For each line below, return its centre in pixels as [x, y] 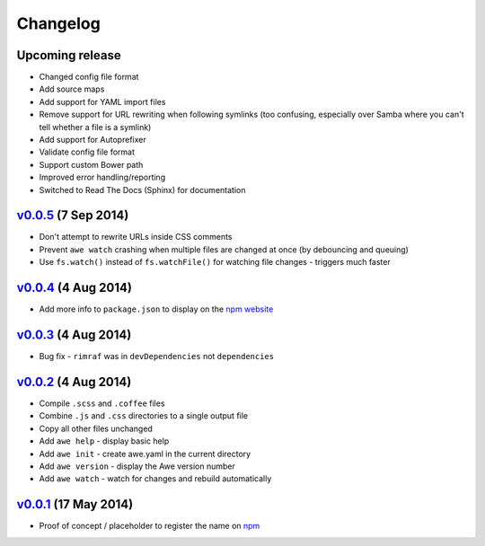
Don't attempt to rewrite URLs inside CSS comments [136, 237]
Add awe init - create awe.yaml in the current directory [145, 454]
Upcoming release [69, 55]
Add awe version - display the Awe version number [137, 466]
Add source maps [72, 89]
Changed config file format [89, 77]
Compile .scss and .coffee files [102, 403]
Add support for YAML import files [102, 101]
